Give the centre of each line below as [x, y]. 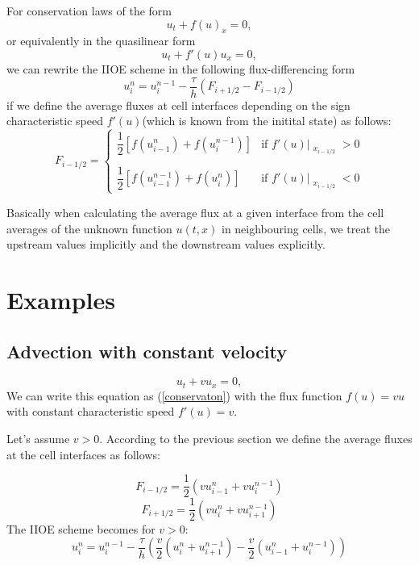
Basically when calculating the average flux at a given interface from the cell [195, 212]
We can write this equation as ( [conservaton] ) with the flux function [174, 395]
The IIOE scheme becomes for [81, 528]
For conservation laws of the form [89, 10]
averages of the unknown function [89, 228]
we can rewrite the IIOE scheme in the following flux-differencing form [181, 68]
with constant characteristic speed [91, 411]
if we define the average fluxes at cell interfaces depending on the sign [178, 105]
